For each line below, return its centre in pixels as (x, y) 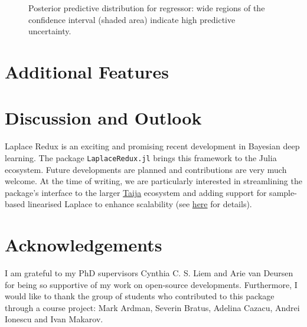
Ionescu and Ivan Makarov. (54, 319)
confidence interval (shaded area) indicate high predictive (132, 19)
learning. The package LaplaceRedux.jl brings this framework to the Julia (141, 157)
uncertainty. (50, 31)
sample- (283, 192)
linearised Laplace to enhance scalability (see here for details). (140, 204)
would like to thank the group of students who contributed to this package (140, 296)
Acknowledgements (84, 245)
